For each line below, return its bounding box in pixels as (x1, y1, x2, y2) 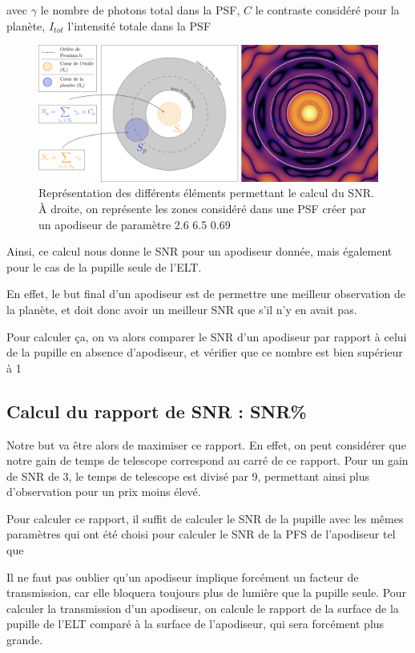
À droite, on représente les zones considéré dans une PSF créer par (38, 200, 366, 216)
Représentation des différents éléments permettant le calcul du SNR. (38, 184, 374, 201)
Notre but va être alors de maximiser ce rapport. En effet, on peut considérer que (6, 436, 406, 453)
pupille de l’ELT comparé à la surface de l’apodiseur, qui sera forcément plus (6, 615, 385, 632)
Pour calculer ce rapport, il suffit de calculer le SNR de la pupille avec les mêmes (6, 510, 404, 526)
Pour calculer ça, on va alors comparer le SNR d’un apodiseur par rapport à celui (6, 328, 407, 345)
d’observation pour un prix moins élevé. (6, 483, 201, 500)
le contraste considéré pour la (255, 2, 400, 18)
